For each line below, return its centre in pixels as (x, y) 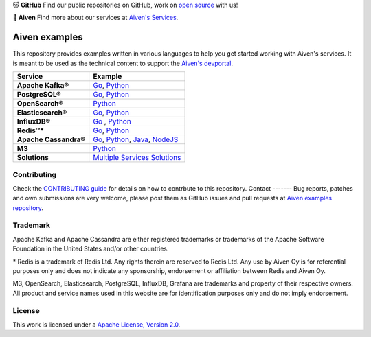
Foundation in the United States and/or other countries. (91, 249)
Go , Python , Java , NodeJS (136, 139)
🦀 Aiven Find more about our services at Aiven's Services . (95, 18)
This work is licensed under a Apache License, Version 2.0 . (97, 324)
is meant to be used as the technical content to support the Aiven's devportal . (123, 63)
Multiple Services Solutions (137, 158)
